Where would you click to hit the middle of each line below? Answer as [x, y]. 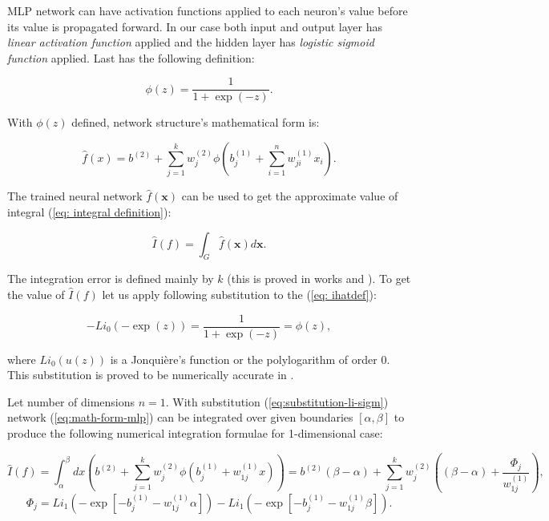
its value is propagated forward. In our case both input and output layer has [195, 26]
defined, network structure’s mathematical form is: [196, 122]
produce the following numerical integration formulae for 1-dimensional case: [195, 432]
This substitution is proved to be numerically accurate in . [151, 375]
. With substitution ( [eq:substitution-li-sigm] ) [277, 401]
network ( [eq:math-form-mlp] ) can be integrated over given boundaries [180, 417]
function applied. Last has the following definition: [131, 57]
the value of [36, 294]
